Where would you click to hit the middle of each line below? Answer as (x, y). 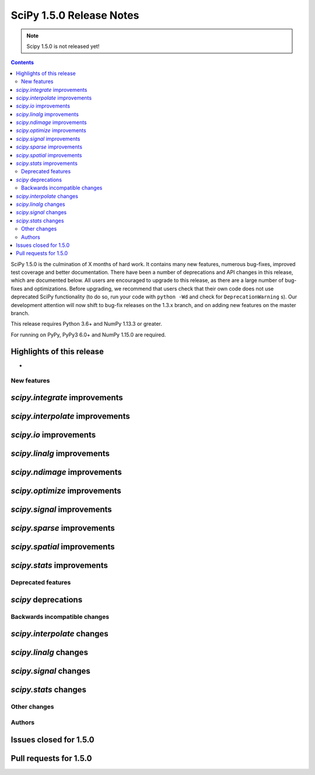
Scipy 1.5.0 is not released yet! (63, 46)
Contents (22, 63)
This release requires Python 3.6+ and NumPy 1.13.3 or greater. (87, 324)
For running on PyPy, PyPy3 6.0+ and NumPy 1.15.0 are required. (88, 335)
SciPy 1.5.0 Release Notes (75, 15)
